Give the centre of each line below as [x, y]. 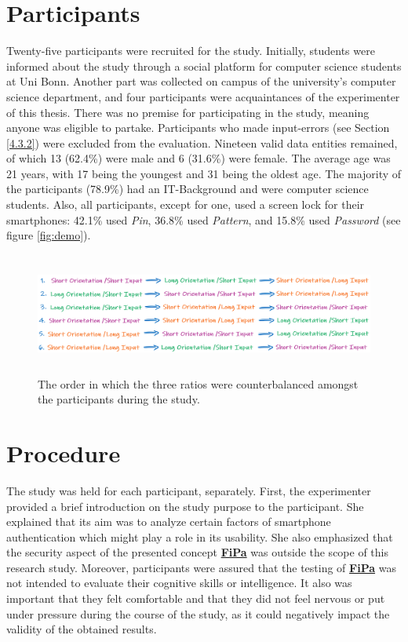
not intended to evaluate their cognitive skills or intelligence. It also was [179, 583]
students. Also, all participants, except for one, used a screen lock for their [186, 204]
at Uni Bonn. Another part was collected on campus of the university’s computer [201, 81]
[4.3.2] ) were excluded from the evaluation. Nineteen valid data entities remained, [202, 142]
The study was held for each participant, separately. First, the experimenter [189, 490]
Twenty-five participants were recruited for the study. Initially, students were [191, 51]
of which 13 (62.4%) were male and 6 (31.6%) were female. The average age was [199, 158]
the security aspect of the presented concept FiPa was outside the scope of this [197, 552]
